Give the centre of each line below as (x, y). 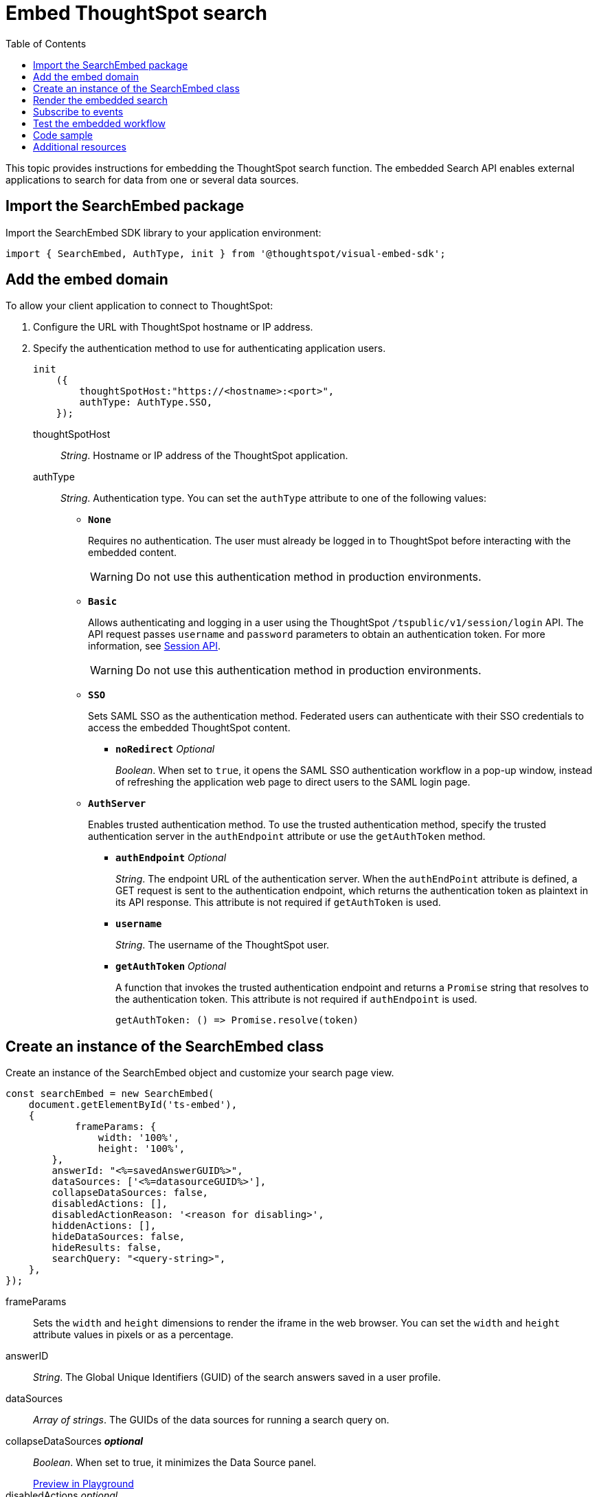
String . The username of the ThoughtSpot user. (223, 945)
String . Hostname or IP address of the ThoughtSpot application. (204, 456)
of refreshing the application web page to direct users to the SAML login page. (293, 782)
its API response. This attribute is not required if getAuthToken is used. (278, 902)
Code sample (63, 135)
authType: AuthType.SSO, (146, 402)
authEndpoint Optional (171, 858)
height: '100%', (142, 1149)
